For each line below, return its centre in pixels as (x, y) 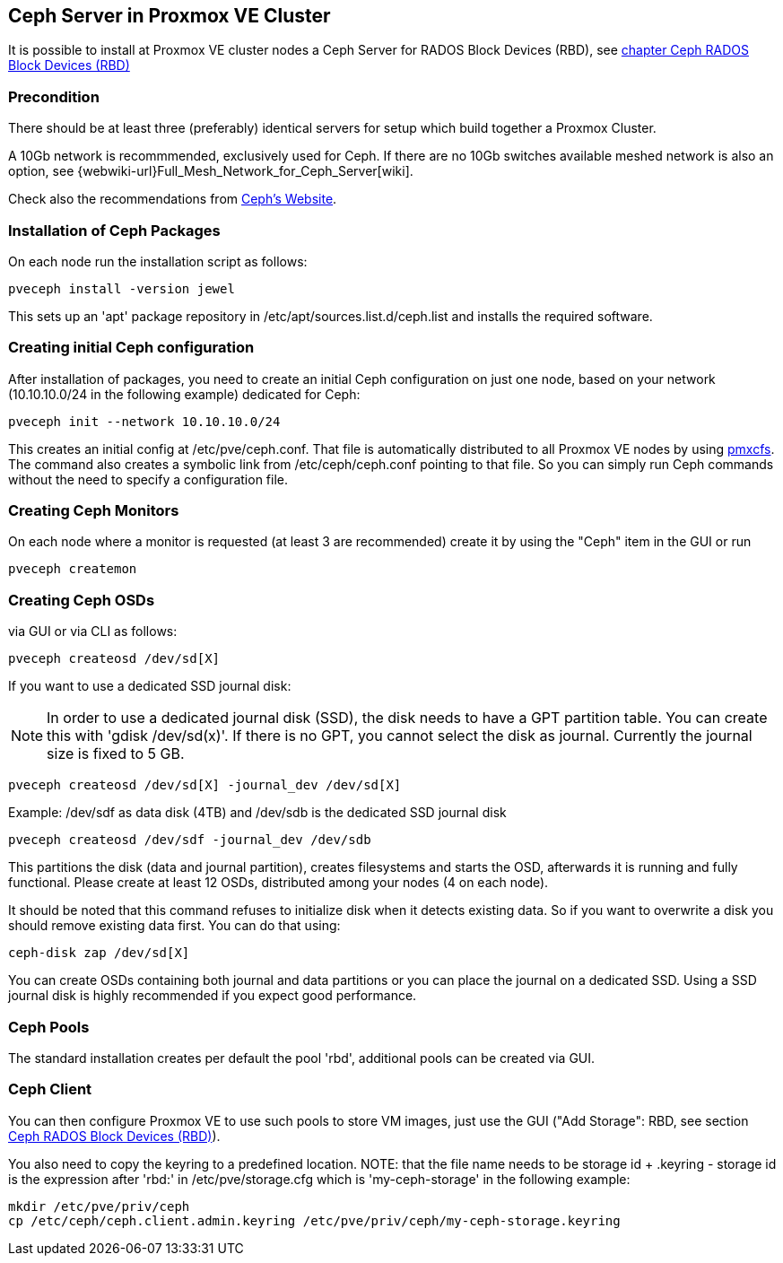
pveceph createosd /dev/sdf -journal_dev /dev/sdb (190, 840)
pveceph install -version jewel (122, 288)
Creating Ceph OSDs (82, 600)
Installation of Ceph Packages (114, 230)
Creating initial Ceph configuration (131, 348)
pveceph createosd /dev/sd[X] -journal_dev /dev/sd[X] (205, 785)
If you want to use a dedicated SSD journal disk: (150, 686)
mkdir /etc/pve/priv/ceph (99, 1206)
